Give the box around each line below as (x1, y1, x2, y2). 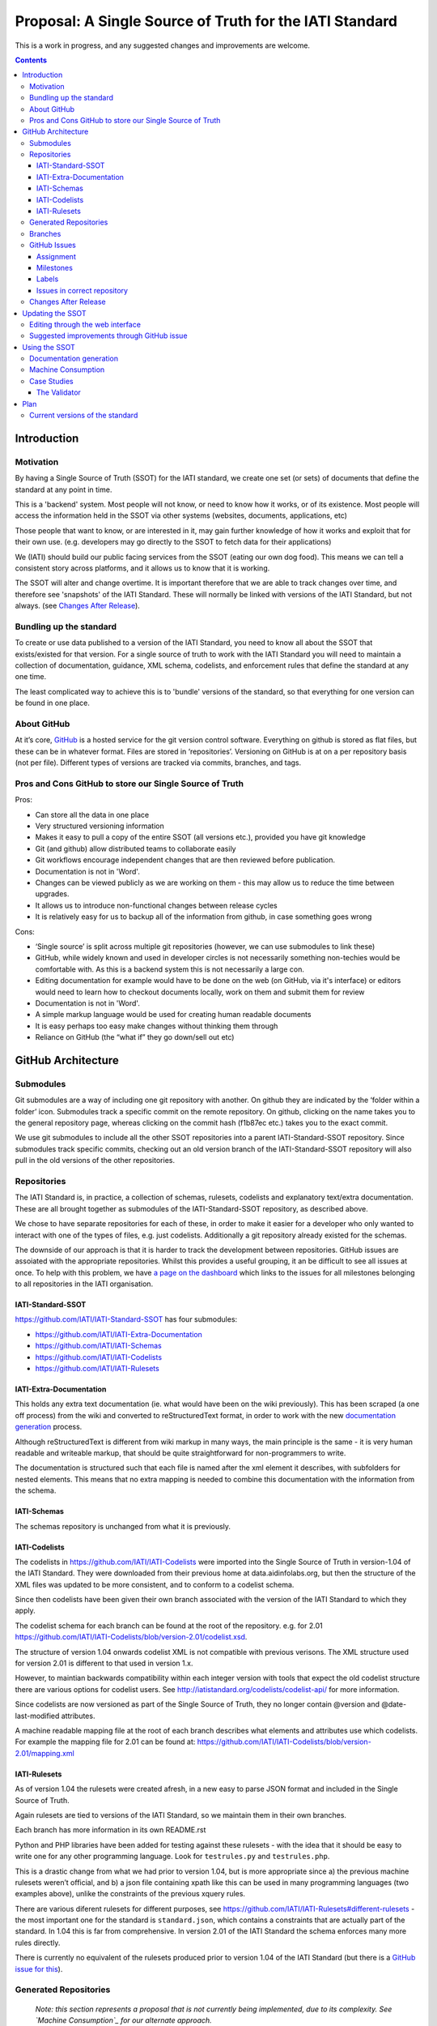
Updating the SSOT (22, 308, 87, 318)
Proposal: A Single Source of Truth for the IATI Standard (15, 12, 398, 30)
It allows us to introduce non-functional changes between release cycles (35, 900, 278, 910)
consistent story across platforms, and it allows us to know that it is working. (15, 563, 270, 573)
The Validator (36, 387, 81, 397)
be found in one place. (15, 698, 91, 708)
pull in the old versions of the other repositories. (15, 1156, 176, 1165)
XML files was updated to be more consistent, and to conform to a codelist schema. (15, 1579, 295, 1589)
